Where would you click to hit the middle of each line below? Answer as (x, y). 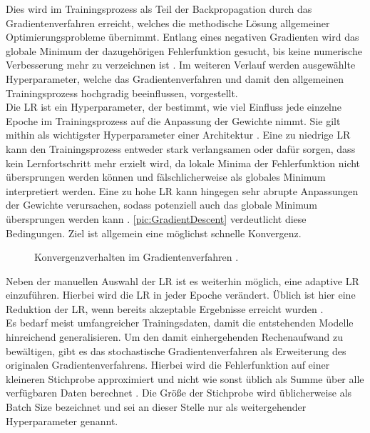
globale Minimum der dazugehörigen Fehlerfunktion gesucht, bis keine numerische (184, 50)
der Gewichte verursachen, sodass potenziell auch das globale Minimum (161, 205)
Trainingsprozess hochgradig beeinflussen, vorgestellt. (122, 93)
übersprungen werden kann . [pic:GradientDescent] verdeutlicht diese (156, 218)
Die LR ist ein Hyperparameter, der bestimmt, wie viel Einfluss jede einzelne (174, 107)
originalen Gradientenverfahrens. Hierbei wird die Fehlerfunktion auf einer (168, 365)
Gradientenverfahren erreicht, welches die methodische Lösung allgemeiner (168, 23)
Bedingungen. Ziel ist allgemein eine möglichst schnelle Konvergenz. (154, 233)
